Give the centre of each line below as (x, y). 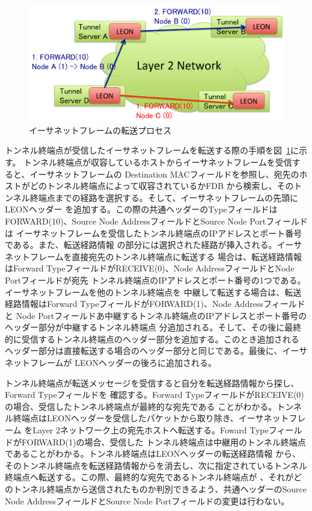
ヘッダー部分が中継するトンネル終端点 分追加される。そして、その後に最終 (153, 327)
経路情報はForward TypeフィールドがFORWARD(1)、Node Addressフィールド (155, 304)
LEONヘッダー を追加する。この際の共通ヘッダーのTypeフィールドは (141, 209)
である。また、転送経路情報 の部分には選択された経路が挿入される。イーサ (154, 245)
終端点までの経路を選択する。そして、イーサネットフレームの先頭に (164, 197)
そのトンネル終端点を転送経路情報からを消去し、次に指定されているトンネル (156, 465)
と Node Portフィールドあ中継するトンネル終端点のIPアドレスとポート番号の (156, 315)
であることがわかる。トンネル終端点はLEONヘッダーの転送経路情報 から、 (153, 454)
